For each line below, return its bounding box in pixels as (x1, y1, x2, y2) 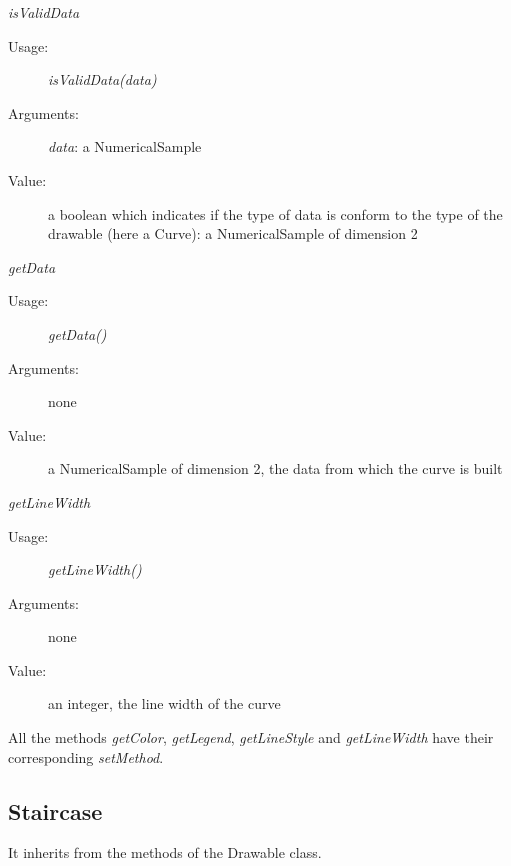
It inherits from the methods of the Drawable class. (8, 842, 322, 863)
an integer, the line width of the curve (48, 693, 281, 714)
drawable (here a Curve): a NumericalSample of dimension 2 (48, 223, 418, 244)
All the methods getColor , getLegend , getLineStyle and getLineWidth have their (8, 727, 494, 748)
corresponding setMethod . (8, 746, 164, 767)
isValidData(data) (48, 69, 157, 90)
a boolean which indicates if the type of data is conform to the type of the (48, 203, 503, 224)
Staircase (8, 795, 103, 826)
